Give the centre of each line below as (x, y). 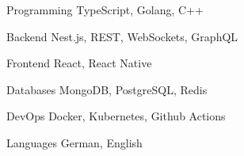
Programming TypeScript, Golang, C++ (105, 10)
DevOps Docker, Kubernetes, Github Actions (116, 116)
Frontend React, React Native (79, 63)
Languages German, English (74, 142)
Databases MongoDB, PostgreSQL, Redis (107, 89)
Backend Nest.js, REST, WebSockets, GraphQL (122, 36)
